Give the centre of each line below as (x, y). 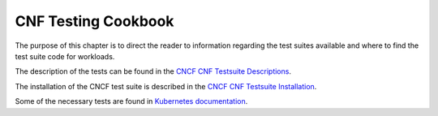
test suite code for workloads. (65, 56)
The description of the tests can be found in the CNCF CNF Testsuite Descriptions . (153, 71)
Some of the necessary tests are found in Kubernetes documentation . (131, 101)
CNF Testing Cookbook (94, 21)
